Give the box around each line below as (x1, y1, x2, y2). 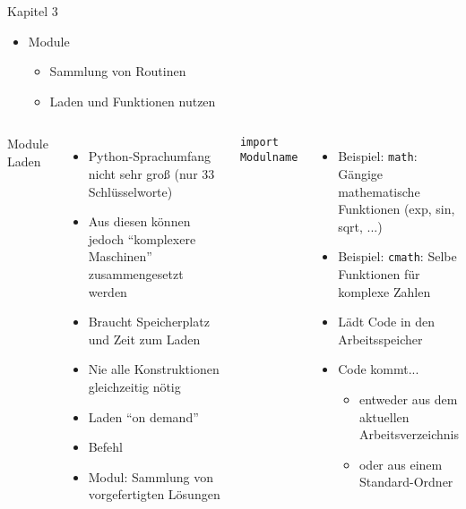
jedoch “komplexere (88, 229, 196, 248)
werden (88, 282, 127, 301)
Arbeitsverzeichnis (358, 425, 460, 444)
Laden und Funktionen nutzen (49, 91, 216, 110)
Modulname (239, 151, 298, 165)
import (239, 136, 279, 149)
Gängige (338, 165, 384, 183)
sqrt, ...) (338, 216, 383, 235)
